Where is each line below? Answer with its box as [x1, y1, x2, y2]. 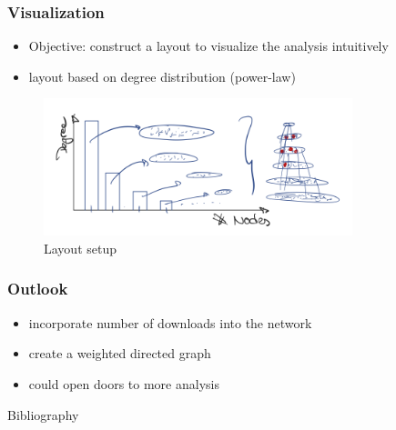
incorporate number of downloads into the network [28, 313, 312, 332]
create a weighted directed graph [28, 344, 211, 363]
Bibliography [7, 405, 79, 424]
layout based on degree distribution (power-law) [28, 66, 296, 85]
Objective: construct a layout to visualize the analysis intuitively [28, 36, 389, 55]
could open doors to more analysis [28, 374, 219, 393]
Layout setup [44, 238, 117, 257]
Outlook [7, 277, 68, 300]
